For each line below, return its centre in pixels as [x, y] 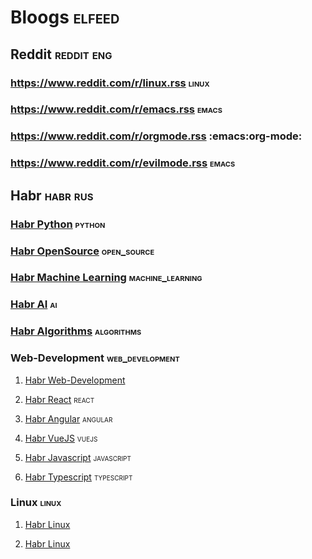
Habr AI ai [34, 304]
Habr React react [59, 399]
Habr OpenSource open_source [82, 251]
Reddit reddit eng [61, 54]
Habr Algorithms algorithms [76, 331]
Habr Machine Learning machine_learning [106, 278]
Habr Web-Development [75, 380]
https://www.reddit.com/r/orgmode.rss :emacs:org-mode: [156, 136]
